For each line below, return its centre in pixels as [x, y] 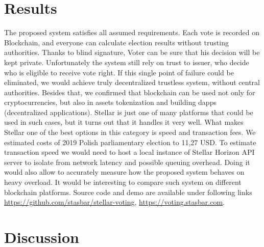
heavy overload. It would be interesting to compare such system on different [123, 182]
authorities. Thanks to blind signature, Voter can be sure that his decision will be [132, 52]
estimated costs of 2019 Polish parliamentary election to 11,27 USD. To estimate [130, 142]
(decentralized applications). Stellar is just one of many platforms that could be [129, 112]
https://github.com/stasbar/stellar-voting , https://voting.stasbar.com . [115, 202]
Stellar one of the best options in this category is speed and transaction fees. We [130, 132]
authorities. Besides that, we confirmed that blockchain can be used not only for [130, 92]
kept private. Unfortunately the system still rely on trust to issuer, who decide [127, 62]
